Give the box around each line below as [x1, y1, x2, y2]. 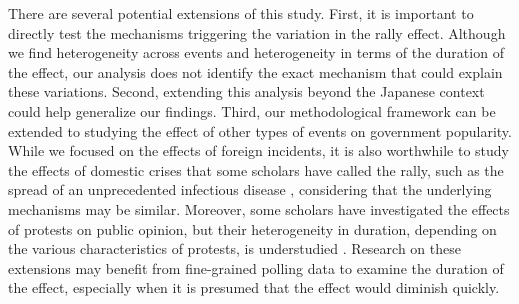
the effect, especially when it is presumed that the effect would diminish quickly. [8, 277, 500, 298]
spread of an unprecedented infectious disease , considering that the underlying [8, 179, 492, 200]
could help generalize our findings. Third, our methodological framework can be [8, 100, 496, 121]
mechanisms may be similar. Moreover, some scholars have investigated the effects [8, 198, 510, 219]
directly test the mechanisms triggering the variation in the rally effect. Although [8, 22, 506, 43]
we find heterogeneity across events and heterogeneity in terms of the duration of [8, 42, 504, 63]
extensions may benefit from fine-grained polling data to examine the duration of [8, 257, 504, 278]
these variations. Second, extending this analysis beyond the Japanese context [8, 81, 485, 102]
